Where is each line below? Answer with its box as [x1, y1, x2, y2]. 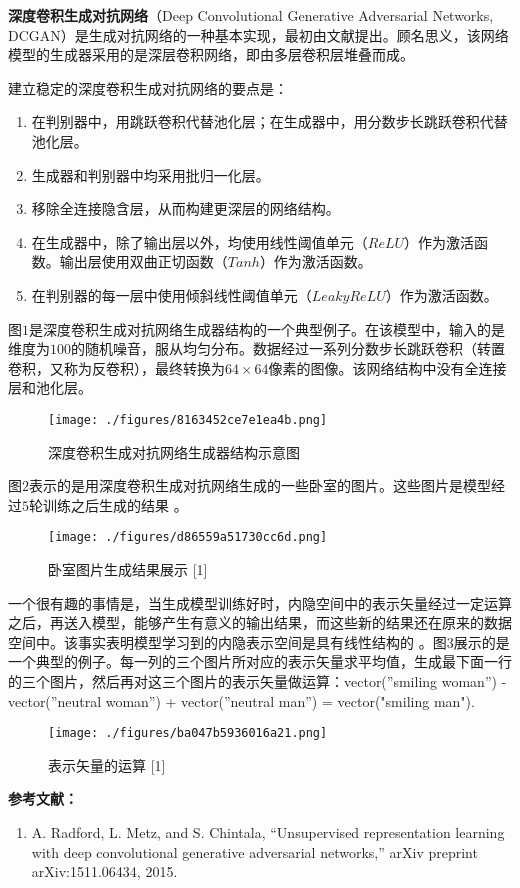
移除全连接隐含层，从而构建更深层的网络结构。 [31, 198, 340, 219]
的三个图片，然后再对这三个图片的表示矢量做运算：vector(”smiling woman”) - [8, 670, 507, 691]
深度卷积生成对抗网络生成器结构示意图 [48, 441, 300, 462]
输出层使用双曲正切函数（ [59, 251, 228, 272]
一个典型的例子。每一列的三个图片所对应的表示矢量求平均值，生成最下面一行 [8, 651, 512, 672]
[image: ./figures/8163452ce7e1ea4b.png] [48, 412, 328, 427]
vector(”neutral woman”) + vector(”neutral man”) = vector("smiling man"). [8, 690, 475, 711]
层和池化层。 [8, 377, 92, 398]
